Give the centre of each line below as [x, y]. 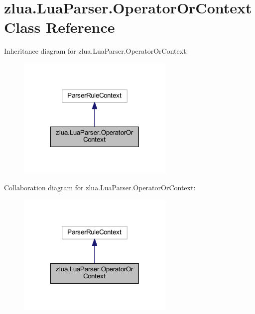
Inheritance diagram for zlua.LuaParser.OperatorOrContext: [96, 51]
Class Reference [60, 27]
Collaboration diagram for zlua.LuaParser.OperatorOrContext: [100, 188]
